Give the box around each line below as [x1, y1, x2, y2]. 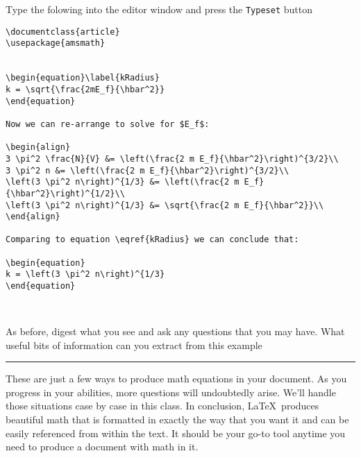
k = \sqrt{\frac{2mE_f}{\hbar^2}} [6, 84, 165, 94]
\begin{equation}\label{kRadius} [6, 73, 160, 83]
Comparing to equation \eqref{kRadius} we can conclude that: [6, 235, 299, 245]
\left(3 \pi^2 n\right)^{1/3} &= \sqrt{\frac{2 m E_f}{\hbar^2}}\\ [6, 200, 324, 210]
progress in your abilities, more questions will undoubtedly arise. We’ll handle [6, 384, 336, 399]
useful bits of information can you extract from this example [6, 337, 262, 352]
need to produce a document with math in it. [6, 439, 199, 454]
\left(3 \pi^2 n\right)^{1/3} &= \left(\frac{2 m [6, 177, 240, 187]
